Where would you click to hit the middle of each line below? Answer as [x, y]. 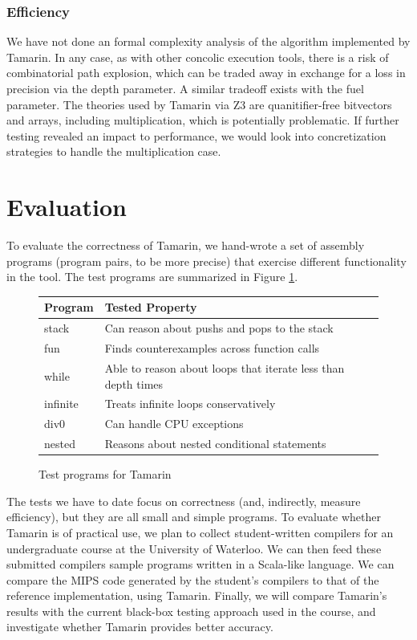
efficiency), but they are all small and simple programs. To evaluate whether [194, 517]
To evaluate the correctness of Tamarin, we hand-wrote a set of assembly [186, 245]
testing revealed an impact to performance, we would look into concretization [196, 135]
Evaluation [67, 207]
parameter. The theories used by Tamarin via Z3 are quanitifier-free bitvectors [199, 104]
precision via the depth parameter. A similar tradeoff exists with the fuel [185, 88]
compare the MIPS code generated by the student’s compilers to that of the [193, 579]
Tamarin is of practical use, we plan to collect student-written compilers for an [200, 532]
